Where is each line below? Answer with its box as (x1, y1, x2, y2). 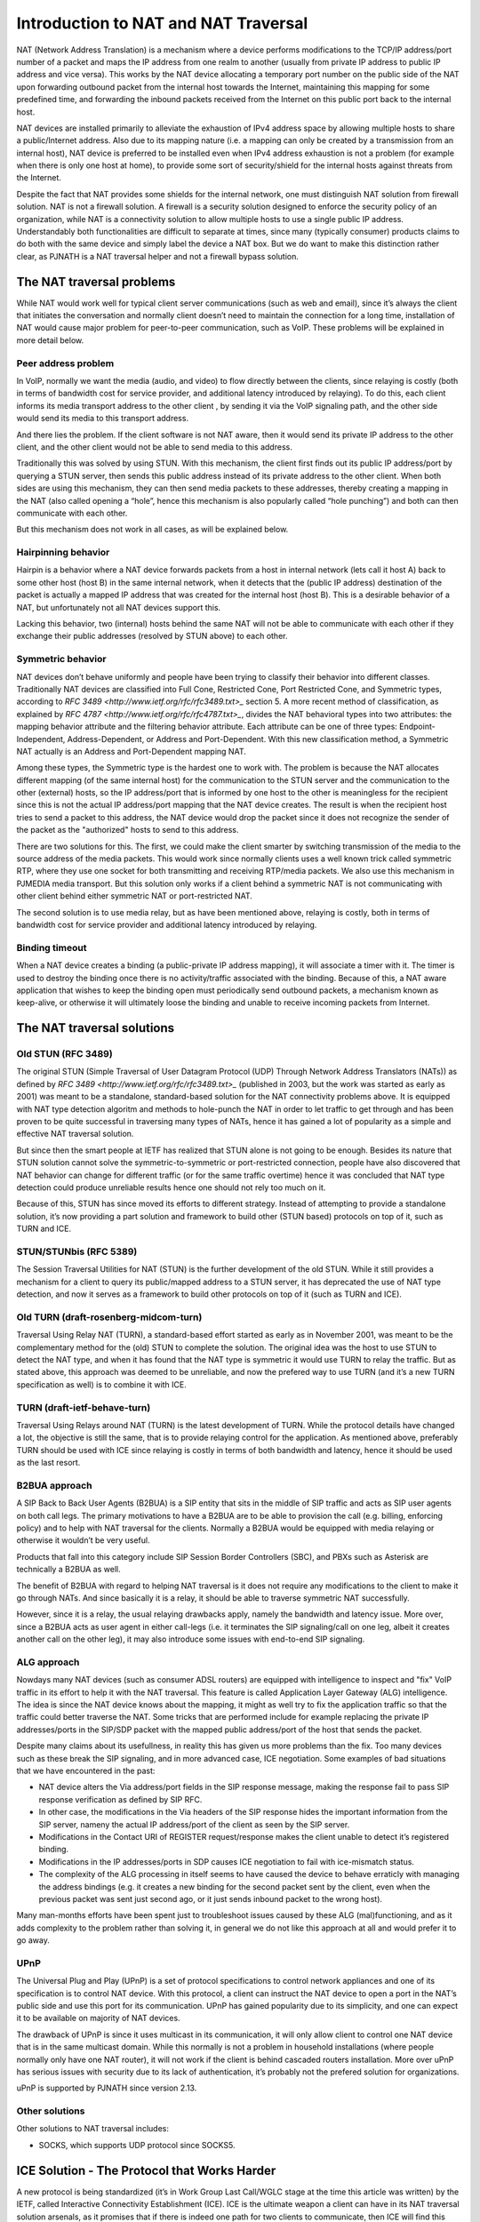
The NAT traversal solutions (16, 1020, 175, 1035)
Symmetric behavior (16, 653, 107, 666)
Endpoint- (398, 721, 436, 732)
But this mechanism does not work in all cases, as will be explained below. (16, 524, 289, 535)
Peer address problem (16, 356, 115, 369)
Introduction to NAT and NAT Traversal (16, 13, 308, 33)
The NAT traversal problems (16, 274, 176, 289)
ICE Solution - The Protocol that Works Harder (16, 2162, 276, 2178)
